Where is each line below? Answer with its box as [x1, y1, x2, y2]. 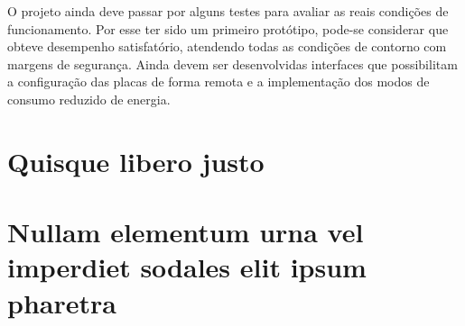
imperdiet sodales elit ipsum [7, 249, 367, 285]
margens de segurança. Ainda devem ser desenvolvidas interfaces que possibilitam [7, 54, 458, 73]
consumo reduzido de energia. [7, 89, 171, 108]
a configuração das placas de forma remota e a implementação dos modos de [7, 72, 430, 91]
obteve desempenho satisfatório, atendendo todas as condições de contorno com [7, 37, 447, 56]
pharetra [7, 284, 116, 321]
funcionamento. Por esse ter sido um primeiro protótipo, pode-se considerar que [7, 19, 449, 38]
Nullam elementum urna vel [7, 213, 364, 250]
